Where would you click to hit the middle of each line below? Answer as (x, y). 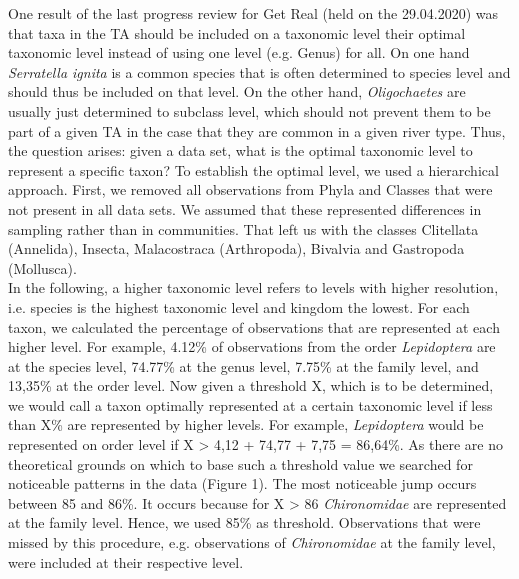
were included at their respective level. (126, 561)
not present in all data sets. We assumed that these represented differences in (245, 208)
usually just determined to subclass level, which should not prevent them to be (249, 110)
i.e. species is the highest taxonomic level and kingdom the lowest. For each (239, 306)
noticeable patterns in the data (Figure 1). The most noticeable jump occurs (242, 483)
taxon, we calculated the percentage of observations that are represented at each (254, 326)
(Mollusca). (42, 267)
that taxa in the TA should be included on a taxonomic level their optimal (237, 32)
